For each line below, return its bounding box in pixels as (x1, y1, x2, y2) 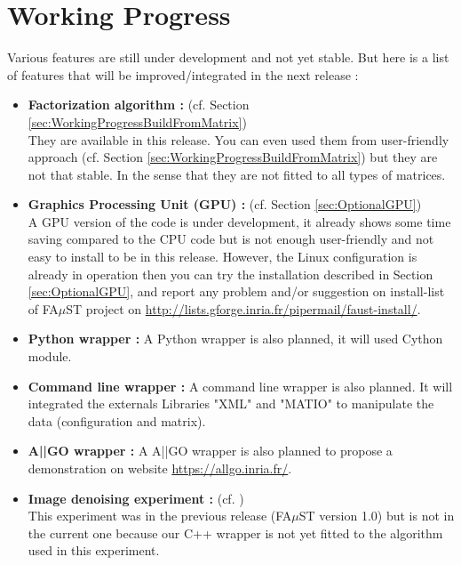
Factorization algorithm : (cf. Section (28, 95, 250, 114)
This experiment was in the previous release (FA (28, 506, 292, 525)
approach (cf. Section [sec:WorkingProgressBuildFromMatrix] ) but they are (28, 148, 438, 166)
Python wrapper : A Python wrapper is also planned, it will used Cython (28, 329, 443, 348)
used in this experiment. (28, 541, 160, 560)
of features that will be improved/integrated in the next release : (7, 65, 359, 84)
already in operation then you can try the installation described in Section (28, 264, 433, 283)
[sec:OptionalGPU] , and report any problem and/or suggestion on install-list (28, 282, 445, 301)
